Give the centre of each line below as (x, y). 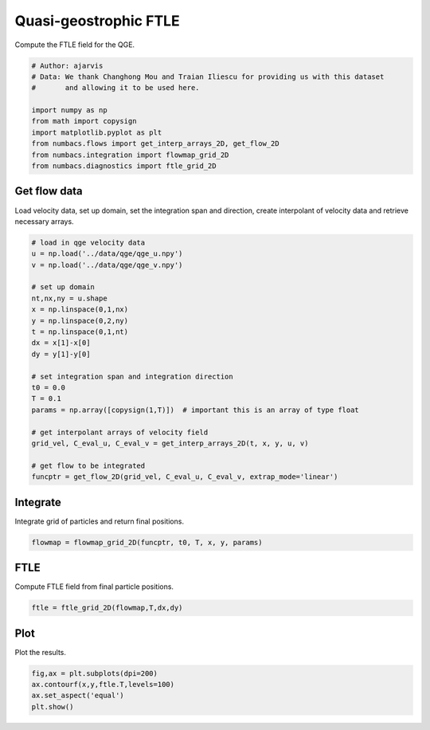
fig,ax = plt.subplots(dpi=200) (95, 673)
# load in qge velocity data (88, 242)
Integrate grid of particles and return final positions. (100, 521)
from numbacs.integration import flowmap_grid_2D (130, 155)
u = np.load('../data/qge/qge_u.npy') (107, 254)
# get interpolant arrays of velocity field (120, 432)
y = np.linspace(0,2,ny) (80, 320)
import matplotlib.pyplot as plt (97, 132)
